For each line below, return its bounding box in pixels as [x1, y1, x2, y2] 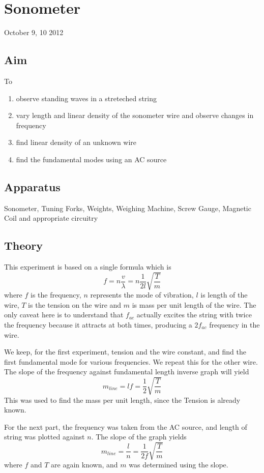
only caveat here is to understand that [4, 309, 124, 320]
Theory [4, 238, 43, 253]
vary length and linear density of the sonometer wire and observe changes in [16, 110, 254, 121]
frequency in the [209, 319, 260, 330]
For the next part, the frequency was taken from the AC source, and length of [4, 421, 247, 432]
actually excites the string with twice [136, 309, 252, 320]
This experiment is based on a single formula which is [4, 261, 171, 272]
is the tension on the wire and [28, 299, 122, 310]
